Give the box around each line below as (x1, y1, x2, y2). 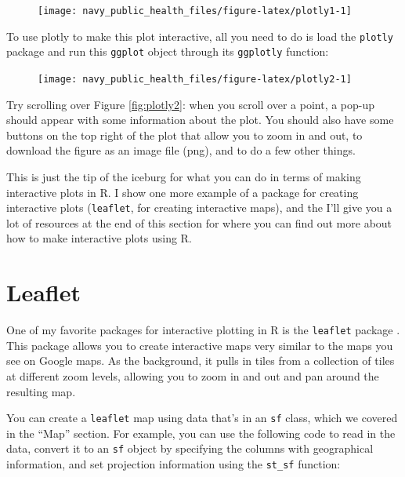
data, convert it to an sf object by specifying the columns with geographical (6, 440, 374, 457)
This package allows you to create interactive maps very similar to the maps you (6, 337, 393, 353)
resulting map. (6, 383, 76, 399)
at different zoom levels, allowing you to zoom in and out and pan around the (6, 368, 379, 384)
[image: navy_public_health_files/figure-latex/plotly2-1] (38, 73, 352, 85)
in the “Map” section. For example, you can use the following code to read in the (6, 424, 396, 441)
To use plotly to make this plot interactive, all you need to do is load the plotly (6, 27, 393, 44)
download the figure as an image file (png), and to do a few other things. (6, 142, 356, 158)
